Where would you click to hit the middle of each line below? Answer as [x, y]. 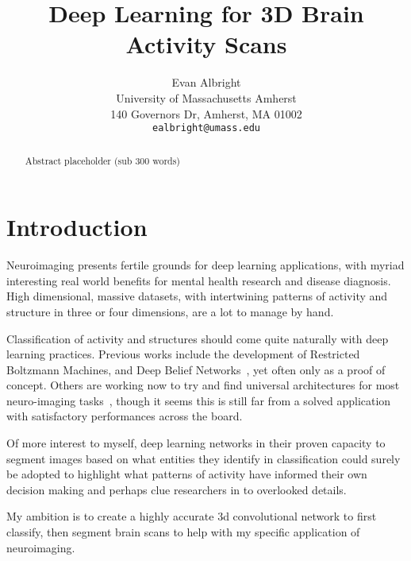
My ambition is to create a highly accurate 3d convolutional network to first [192, 516]
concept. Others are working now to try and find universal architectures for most [203, 385]
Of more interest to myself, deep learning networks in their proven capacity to [196, 443]
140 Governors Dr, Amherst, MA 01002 [206, 113]
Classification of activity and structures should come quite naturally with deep [198, 338]
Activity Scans [206, 44]
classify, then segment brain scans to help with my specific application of [183, 532]
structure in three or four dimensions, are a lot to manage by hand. [170, 311]
